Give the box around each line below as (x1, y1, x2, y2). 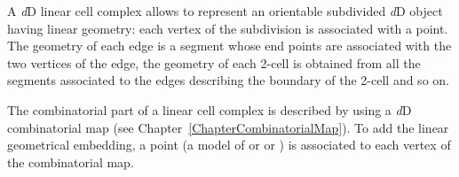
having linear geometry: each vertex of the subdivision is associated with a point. (7, 19, 448, 37)
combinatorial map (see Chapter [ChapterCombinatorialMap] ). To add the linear (7, 118, 449, 136)
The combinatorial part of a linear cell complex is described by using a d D (7, 100, 412, 119)
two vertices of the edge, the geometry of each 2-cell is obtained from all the (7, 53, 421, 72)
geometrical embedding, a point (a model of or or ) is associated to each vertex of (7, 135, 451, 154)
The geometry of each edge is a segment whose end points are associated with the (7, 36, 452, 55)
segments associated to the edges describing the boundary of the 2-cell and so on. (7, 71, 449, 89)
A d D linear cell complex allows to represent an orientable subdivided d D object (7, 2, 443, 19)
